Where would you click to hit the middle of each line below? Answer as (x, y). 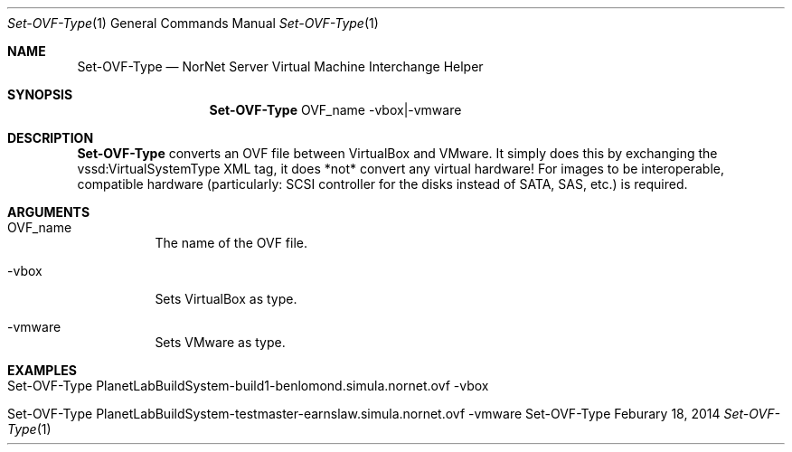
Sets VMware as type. (220, 342)
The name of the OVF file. (231, 243)
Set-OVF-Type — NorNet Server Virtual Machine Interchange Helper (280, 66)
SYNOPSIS (40, 94)
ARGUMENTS (49, 212)
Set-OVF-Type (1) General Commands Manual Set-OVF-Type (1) (193, 23)
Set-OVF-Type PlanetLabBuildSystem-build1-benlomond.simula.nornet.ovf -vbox (248, 386)
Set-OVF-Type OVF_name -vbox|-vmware (335, 110)
